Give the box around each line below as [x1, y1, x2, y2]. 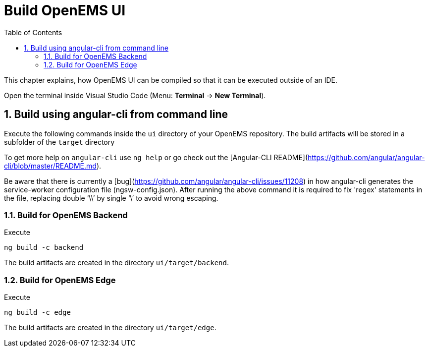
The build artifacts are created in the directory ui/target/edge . [4, 323, 216, 332]
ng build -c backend [4, 243, 84, 252]
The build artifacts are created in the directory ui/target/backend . [4, 258, 229, 267]
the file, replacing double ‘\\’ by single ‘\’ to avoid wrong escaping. [4, 193, 218, 202]
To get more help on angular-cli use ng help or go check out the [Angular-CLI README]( [4, 153, 308, 162]
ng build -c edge [4, 308, 71, 317]
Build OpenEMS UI [4, 2, 126, 19]
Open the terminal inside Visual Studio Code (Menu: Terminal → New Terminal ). [4, 91, 266, 100]
